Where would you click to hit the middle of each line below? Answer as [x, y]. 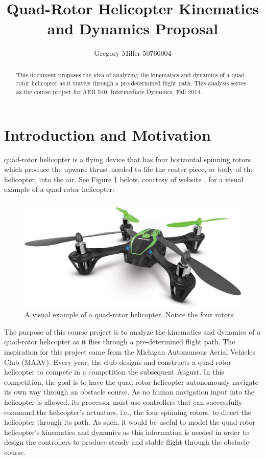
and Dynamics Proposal [133, 28]
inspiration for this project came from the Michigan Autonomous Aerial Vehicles [130, 351]
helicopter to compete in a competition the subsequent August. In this [114, 372]
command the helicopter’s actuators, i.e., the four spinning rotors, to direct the [128, 412]
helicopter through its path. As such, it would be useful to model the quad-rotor [130, 422]
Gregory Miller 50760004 [133, 53]
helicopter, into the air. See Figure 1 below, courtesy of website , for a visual [124, 179]
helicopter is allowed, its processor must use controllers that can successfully [123, 401]
